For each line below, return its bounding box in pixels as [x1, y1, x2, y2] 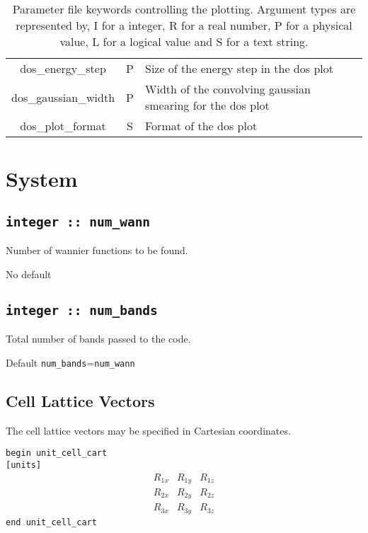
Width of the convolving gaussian [144, 81, 311, 97]
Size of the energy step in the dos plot [144, 60, 333, 76]
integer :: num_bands [6, 302, 158, 318]
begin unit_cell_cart [6, 448, 108, 459]
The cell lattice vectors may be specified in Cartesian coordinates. [6, 423, 291, 437]
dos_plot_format [20, 118, 106, 134]
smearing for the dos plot [144, 97, 270, 113]
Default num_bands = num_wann [6, 355, 135, 369]
